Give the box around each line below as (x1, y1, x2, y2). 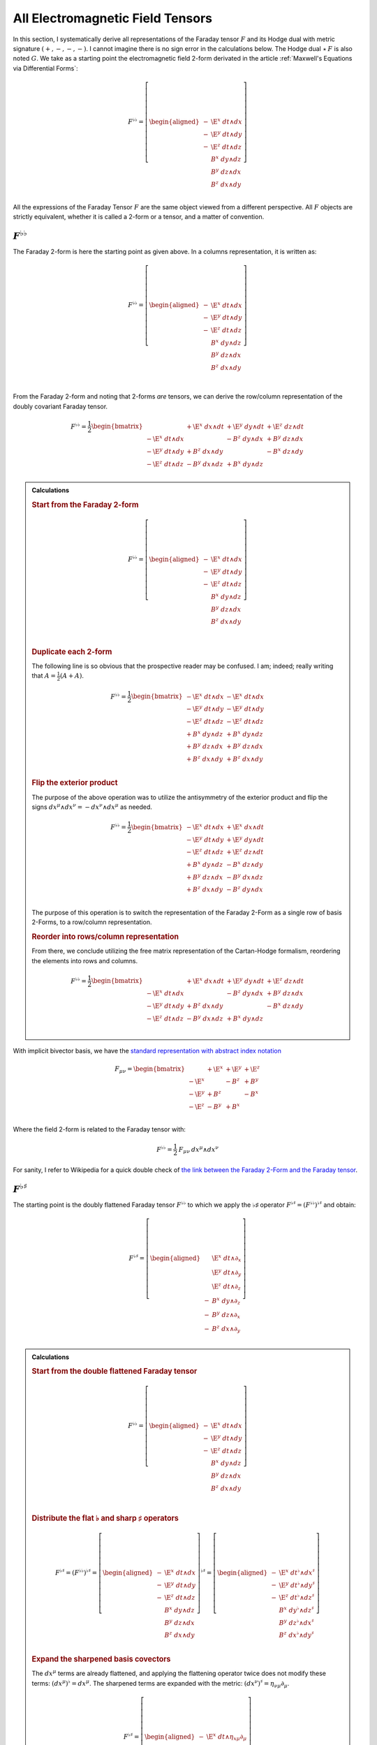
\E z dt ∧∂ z (212, 1282, 241, 1292)
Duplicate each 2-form (31, 646, 112, 656)
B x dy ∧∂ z (212, 1295, 241, 1306)
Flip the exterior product (31, 778, 118, 788)
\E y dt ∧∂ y (212, 1267, 242, 1278)
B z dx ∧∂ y (212, 1323, 241, 1335)
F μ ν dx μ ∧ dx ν (178, 1145, 219, 1155)
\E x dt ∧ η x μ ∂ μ (206, 1732, 247, 1742)
